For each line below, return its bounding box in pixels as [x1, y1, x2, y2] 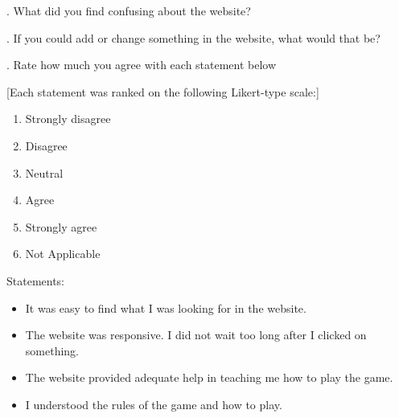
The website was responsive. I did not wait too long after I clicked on [25, 326, 367, 343]
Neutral [25, 164, 64, 181]
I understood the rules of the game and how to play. [25, 395, 282, 412]
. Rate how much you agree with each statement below [6, 56, 277, 73]
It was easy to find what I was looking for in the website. [25, 299, 306, 316]
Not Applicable [25, 245, 101, 262]
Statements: [6, 272, 65, 289]
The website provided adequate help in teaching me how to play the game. [25, 369, 393, 386]
